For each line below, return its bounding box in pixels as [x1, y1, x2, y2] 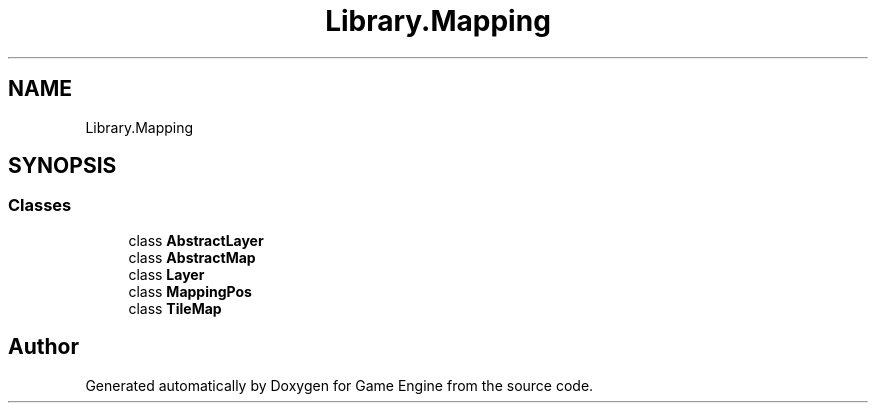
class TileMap [128, 299, 222, 317]
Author [8, 334, 79, 360]
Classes [8, 195, 72, 216]
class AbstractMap [128, 248, 256, 266]
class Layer [128, 265, 205, 283]
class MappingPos [128, 282, 252, 300]
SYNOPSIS [8, 153, 117, 179]
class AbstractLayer [128, 231, 264, 249]
